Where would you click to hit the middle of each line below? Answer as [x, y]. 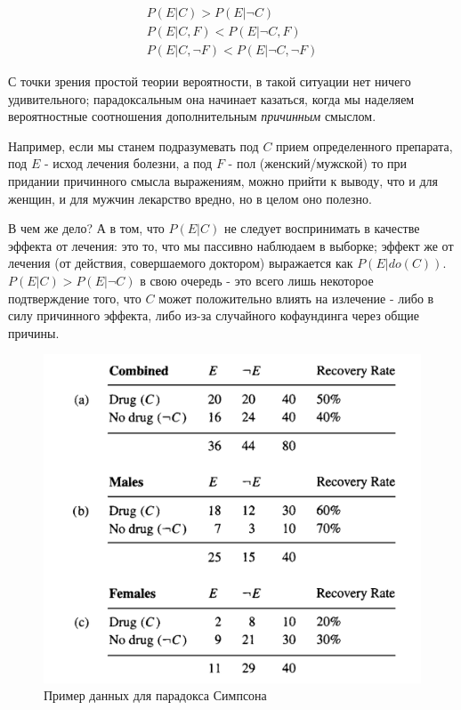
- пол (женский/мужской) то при [318, 163]
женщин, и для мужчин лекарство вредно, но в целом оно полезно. [190, 198]
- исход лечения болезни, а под [128, 163]
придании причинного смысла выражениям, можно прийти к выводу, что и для [223, 181]
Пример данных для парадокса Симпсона [155, 695]
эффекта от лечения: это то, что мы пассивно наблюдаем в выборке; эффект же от [231, 245]
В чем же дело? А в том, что [86, 228]
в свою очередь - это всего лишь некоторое [257, 281]
